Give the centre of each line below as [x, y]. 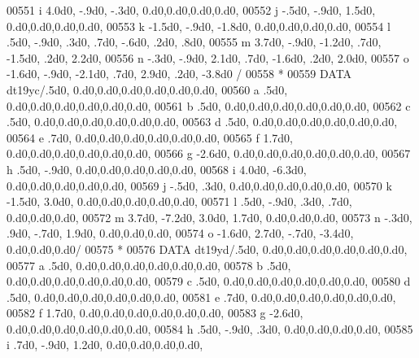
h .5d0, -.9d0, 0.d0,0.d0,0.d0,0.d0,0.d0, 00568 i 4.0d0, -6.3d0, [157, 169]
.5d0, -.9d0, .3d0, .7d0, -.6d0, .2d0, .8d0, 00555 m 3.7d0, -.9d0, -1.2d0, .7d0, [194, 42]
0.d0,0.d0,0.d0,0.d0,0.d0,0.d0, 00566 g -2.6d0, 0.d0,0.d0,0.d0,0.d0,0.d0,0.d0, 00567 [209, 153]
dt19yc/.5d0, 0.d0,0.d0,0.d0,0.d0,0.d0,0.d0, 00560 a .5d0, [147, 89]
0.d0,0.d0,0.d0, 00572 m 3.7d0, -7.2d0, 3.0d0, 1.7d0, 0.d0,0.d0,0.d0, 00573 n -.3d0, [209, 217]
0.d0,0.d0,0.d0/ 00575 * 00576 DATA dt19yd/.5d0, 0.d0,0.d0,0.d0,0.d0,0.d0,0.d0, [207, 249]
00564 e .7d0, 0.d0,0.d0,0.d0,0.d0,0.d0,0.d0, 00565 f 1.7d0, [150, 137]
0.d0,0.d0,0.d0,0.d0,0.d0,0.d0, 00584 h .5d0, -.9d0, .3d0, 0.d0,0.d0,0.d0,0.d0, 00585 [210, 328]
